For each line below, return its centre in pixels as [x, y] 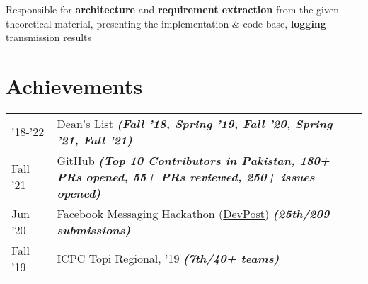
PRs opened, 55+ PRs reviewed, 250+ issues [186, 176]
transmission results [49, 37]
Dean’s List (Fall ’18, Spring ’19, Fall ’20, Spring [195, 123]
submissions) [94, 229]
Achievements [74, 85]
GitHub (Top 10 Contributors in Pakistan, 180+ [194, 160]
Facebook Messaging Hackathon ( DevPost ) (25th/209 [193, 213]
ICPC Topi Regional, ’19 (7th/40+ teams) [168, 259]
